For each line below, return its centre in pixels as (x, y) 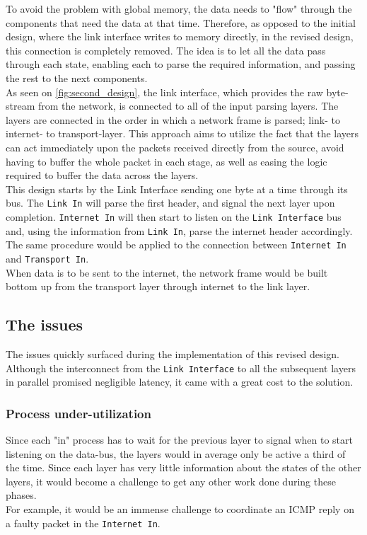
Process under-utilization (78, 413)
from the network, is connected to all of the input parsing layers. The (188, 106)
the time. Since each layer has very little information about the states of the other (183, 467)
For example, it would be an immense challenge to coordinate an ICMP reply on (180, 509)
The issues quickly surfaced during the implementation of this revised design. (173, 353)
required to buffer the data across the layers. (102, 175)
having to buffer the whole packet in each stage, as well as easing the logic (167, 161)
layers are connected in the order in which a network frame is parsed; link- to (173, 119)
